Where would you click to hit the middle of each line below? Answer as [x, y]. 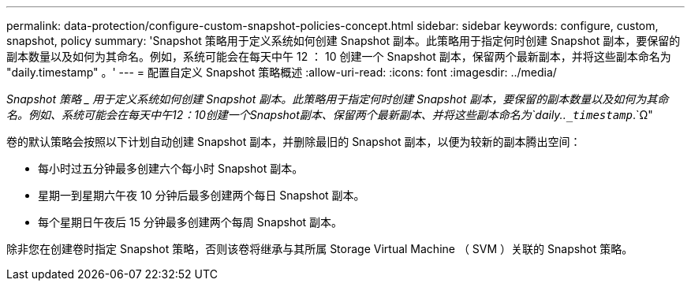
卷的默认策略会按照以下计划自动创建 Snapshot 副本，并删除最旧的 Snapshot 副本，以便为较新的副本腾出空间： [294, 142]
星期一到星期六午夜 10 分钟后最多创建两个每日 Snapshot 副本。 [202, 195]
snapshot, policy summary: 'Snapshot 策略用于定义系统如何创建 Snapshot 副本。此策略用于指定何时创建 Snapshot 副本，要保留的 [344, 41]
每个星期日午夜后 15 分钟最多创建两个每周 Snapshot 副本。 [190, 222]
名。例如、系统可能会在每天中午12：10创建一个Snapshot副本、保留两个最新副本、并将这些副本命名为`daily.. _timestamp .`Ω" [330, 115]
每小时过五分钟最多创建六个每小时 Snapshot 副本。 [171, 168]
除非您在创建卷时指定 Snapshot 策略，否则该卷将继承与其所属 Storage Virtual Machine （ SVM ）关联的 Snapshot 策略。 [320, 249]
